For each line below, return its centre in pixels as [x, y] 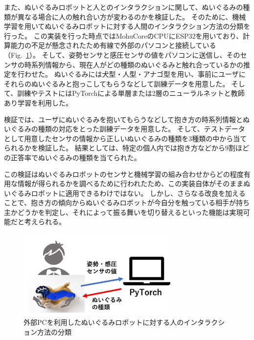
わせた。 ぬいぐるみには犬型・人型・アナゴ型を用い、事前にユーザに [135, 74]
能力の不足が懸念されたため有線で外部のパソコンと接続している [113, 45]
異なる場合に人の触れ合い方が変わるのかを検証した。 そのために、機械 [132, 16]
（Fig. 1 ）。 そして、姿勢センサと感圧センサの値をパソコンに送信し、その [122, 54]
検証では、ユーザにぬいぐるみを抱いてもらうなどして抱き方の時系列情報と [123, 119]
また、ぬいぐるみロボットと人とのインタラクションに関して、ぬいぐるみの [124, 7]
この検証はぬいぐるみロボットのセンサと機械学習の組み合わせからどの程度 [124, 174]
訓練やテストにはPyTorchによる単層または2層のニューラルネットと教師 [131, 93]
